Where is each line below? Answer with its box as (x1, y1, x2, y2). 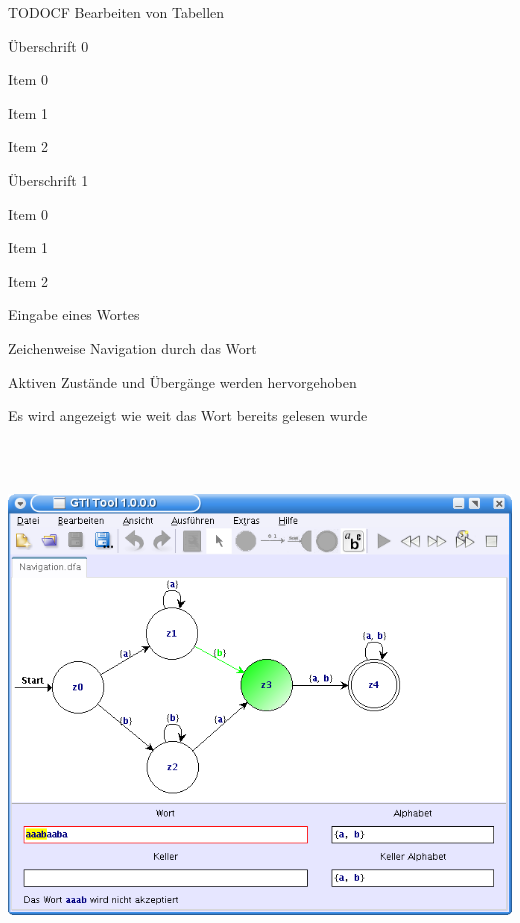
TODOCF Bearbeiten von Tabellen (8, 2, 225, 22)
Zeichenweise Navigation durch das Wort (8, 337, 257, 358)
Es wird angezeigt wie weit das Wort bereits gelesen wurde (8, 405, 368, 426)
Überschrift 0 (8, 35, 89, 56)
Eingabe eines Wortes (8, 304, 140, 325)
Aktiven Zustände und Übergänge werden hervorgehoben (8, 371, 357, 392)
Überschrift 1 (8, 169, 89, 190)
